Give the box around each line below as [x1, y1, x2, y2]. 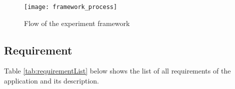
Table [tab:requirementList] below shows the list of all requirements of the [4, 65, 231, 76]
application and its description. [4, 75, 99, 86]
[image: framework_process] [24, 3, 117, 10]
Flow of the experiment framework [24, 17, 130, 28]
